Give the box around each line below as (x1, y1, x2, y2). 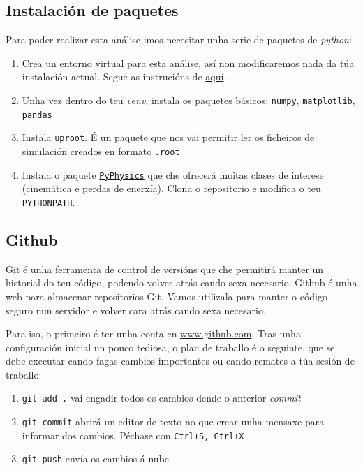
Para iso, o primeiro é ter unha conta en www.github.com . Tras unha (6, 326, 301, 341)
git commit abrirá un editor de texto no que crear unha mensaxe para (22, 414, 325, 429)
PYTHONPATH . (22, 194, 75, 209)
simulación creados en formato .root (22, 143, 180, 158)
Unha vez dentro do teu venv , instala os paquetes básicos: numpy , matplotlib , (22, 92, 355, 107)
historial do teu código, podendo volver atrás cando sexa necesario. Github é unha (6, 275, 357, 290)
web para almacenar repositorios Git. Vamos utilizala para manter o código (6, 288, 328, 303)
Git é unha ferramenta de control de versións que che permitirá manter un (6, 261, 324, 276)
